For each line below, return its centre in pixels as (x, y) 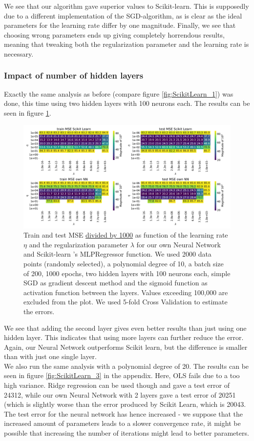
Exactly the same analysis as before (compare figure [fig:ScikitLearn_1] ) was (119, 93)
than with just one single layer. (50, 356)
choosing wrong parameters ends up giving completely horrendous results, (114, 34)
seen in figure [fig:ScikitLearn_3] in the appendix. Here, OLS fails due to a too (122, 375)
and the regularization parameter (79, 244)
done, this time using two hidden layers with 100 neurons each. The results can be (127, 103)
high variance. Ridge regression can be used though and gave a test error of (117, 385)
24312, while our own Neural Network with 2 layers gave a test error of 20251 (120, 394)
